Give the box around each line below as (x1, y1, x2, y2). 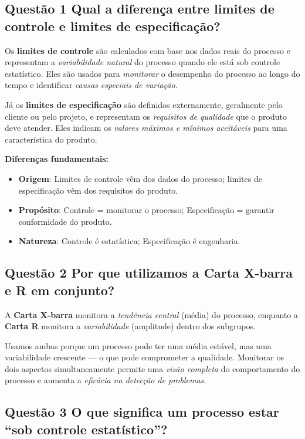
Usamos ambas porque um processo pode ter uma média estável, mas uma (5, 339, 272, 352)
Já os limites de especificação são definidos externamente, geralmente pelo (5, 98, 283, 110)
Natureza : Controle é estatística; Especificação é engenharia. (18, 235, 240, 247)
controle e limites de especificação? (5, 16, 221, 35)
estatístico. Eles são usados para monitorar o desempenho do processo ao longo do (5, 67, 300, 79)
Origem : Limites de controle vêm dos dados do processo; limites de (18, 172, 262, 184)
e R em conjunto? (5, 281, 115, 299)
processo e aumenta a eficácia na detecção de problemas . (5, 374, 206, 386)
